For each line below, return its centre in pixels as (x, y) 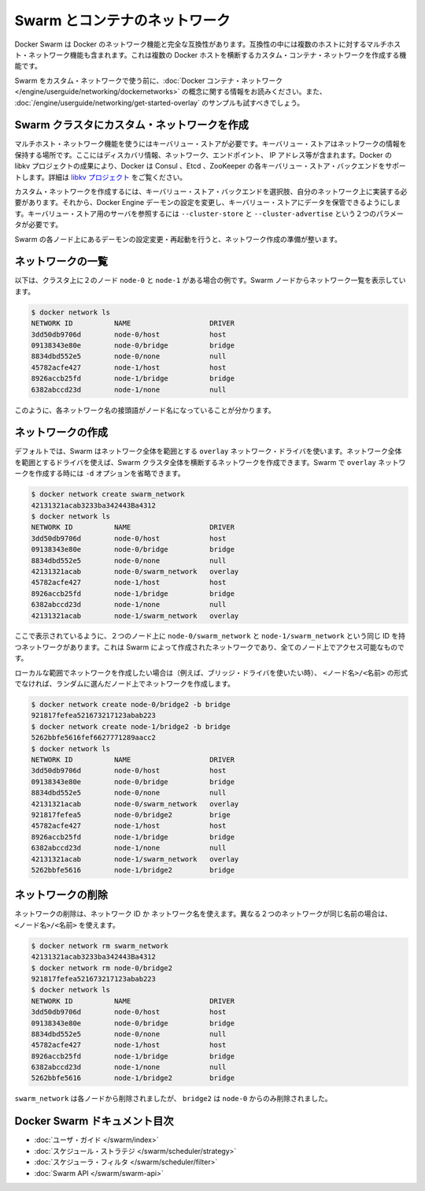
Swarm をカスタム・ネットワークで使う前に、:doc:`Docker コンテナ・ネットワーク (149, 80)
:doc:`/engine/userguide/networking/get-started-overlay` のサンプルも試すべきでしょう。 (159, 102)
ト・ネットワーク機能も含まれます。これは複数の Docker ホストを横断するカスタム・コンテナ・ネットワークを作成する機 (211, 54)
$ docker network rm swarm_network (100, 945)
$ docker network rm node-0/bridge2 (102, 968)
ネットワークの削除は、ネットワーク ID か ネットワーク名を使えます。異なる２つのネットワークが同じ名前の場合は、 (203, 914)
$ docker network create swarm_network (108, 494)
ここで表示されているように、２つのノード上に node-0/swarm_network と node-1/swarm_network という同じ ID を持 (210, 636)
